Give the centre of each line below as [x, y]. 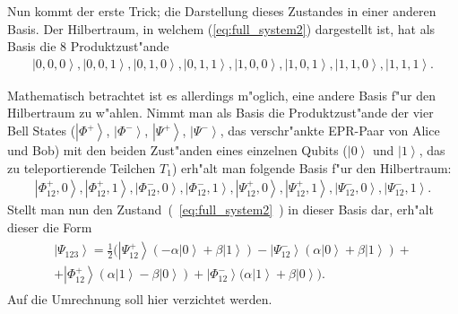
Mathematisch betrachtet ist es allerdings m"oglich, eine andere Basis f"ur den [221, 95]
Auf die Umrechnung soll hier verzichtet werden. [140, 298]
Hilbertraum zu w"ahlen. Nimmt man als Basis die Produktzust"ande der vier [220, 113]
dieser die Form [50, 227]
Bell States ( [42, 130]
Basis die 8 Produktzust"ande [88, 46]
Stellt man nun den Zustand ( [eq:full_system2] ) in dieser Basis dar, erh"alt [220, 209]
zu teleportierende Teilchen [82, 167]
